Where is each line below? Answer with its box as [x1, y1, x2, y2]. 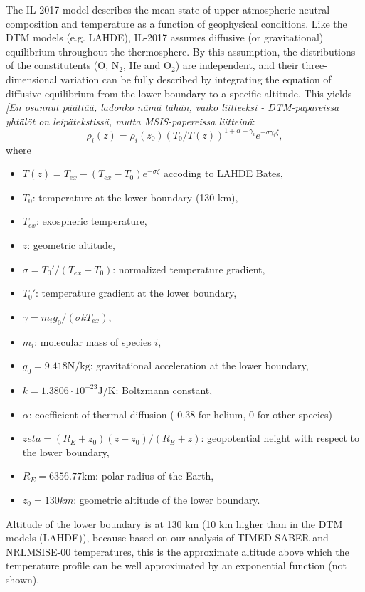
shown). [6, 571, 40, 586]
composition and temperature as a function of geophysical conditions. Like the [6, 16, 347, 31]
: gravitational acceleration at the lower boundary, [90, 358, 309, 373]
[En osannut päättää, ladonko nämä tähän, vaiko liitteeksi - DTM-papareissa [6, 100, 339, 115]
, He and [122, 58, 161, 73]
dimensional [6, 71, 58, 86]
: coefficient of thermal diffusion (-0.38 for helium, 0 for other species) [28, 406, 332, 421]
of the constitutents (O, [6, 58, 109, 73]
